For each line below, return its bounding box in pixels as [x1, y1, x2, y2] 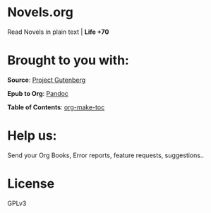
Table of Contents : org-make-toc [7, 103, 105, 111]
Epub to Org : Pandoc [7, 89, 69, 97]
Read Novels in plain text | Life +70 [7, 28, 109, 36]
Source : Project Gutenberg [7, 75, 86, 84]
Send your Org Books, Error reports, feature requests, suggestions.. [7, 151, 205, 159]
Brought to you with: [7, 52, 129, 68]
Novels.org [7, 4, 74, 20]
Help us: [7, 128, 57, 144]
